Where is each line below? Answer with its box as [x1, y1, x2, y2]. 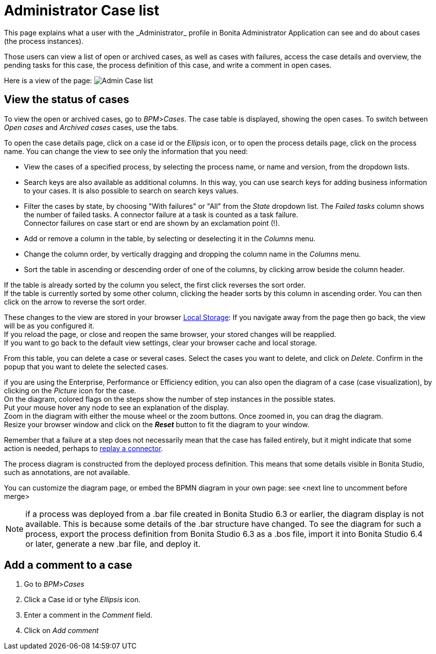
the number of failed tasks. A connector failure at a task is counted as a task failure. [24, 210, 298, 219]
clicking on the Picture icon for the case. [4, 386, 137, 395]
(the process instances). [4, 36, 84, 45]
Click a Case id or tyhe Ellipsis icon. [24, 595, 141, 604]
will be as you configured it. [4, 321, 95, 330]
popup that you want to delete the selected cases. [4, 362, 168, 371]
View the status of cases [4, 93, 129, 106]
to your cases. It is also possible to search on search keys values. [24, 186, 239, 195]
